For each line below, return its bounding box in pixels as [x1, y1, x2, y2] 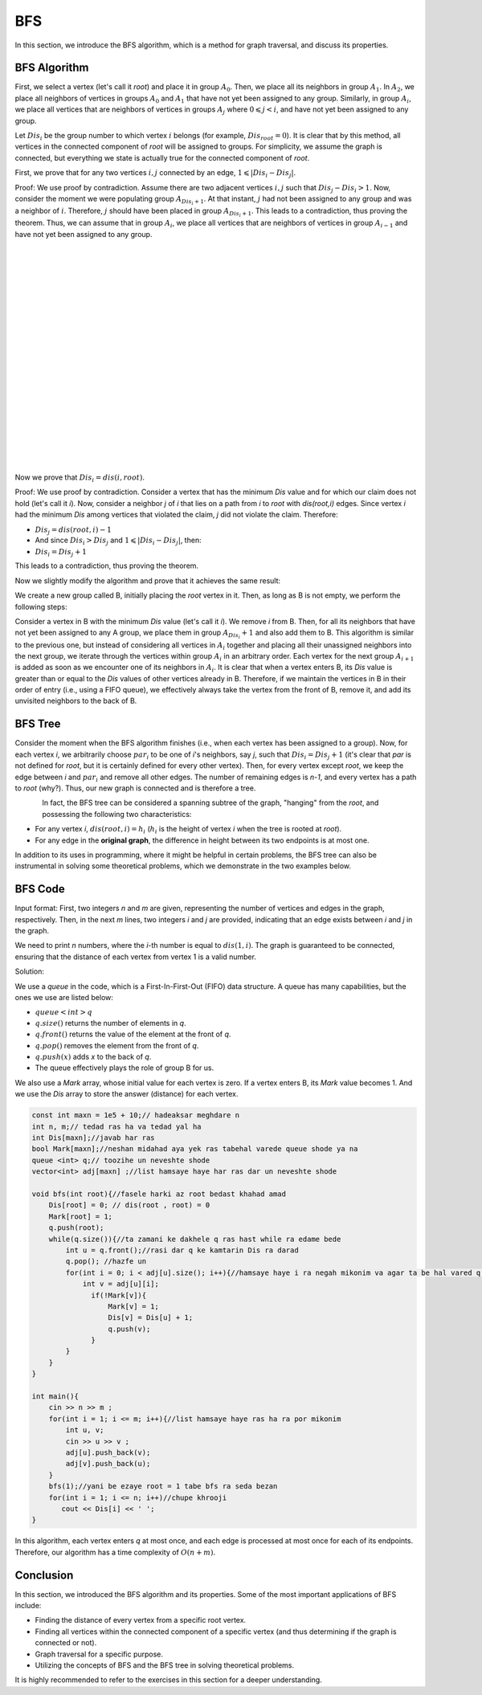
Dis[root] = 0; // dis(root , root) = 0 [48, 1201, 210, 1210]
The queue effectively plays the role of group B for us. [35, 1063, 214, 1072]
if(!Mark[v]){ [91, 1290, 147, 1300]
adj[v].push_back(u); [65, 1459, 151, 1468]
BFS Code [14, 882, 66, 896]
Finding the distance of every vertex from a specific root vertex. [35, 1615, 247, 1625]
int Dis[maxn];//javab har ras [31, 1133, 156, 1142]
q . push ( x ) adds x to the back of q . [35, 1052, 152, 1062]
